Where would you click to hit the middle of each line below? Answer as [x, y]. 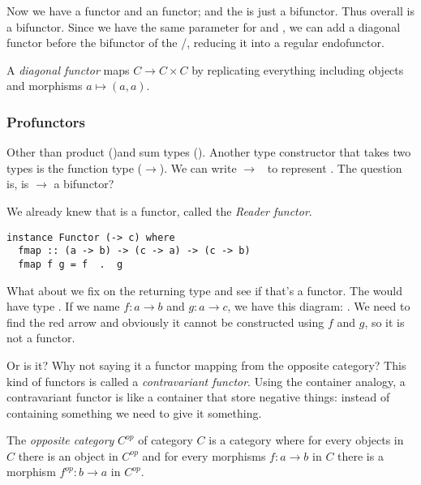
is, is [18, 184]
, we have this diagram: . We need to [319, 306]
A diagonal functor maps [68, 69]
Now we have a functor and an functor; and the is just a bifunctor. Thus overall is [210, 11]
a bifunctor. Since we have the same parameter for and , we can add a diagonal [204, 26]
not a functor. [41, 338]
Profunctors [46, 121]
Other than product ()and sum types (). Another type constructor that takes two [209, 152]
